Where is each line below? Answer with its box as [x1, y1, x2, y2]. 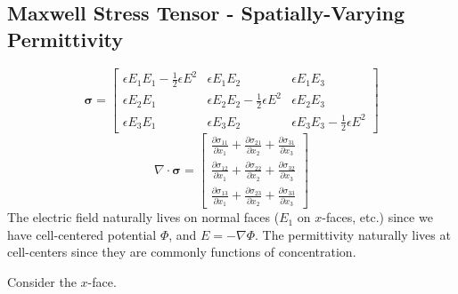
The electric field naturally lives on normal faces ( [7, 208, 280, 226]
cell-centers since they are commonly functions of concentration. [7, 242, 356, 261]
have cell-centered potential [7, 225, 157, 243]
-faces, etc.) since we [322, 208, 433, 226]
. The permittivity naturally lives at [254, 225, 451, 243]
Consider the [7, 272, 77, 290]
